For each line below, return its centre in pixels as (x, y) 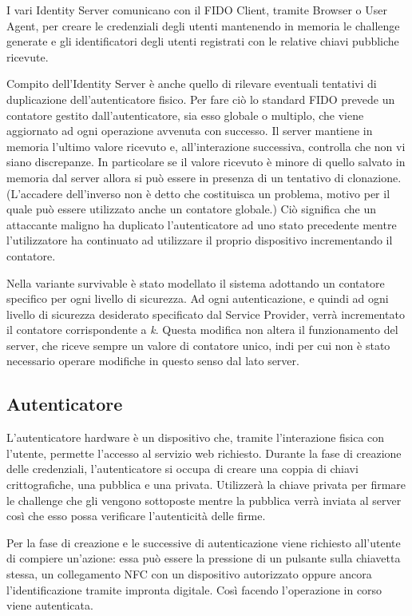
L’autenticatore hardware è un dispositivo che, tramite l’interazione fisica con (196, 437)
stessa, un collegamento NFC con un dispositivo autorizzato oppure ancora (189, 574)
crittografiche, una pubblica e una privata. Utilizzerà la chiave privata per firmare (206, 485)
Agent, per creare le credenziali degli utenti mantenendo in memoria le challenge (203, 25)
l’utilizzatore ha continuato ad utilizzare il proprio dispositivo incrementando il (200, 240)
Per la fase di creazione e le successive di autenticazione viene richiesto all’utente (204, 542)
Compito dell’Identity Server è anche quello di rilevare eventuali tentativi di (192, 83)
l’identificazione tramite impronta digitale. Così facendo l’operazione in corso (194, 589)
